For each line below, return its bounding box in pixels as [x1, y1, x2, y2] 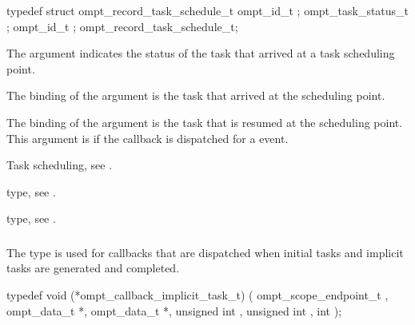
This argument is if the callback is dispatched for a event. [6, 129, 289, 146]
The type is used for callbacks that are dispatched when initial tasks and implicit [6, 244, 404, 260]
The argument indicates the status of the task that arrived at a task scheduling [6, 45, 395, 61]
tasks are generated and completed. [6, 260, 180, 276]
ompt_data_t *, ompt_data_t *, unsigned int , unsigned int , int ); [6, 302, 342, 319]
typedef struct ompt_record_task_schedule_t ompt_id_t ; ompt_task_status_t [6, 2, 409, 18]
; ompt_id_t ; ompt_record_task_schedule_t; [6, 18, 238, 34]
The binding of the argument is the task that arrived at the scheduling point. [6, 87, 385, 104]
